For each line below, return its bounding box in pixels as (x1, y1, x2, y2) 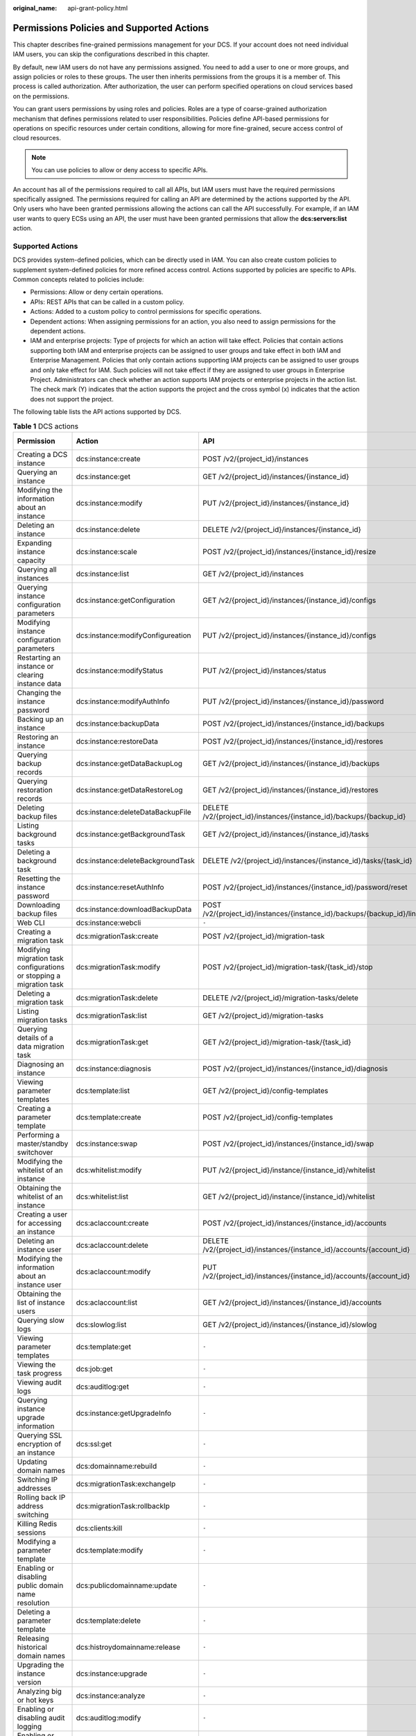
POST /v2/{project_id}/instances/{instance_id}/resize (202, 546, 376, 556)
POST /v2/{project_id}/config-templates (202, 1112, 333, 1121)
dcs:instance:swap (76, 1139, 138, 1149)
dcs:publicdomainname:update (76, 1580, 177, 1590)
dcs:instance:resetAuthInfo (76, 882, 164, 892)
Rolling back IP (17, 1492, 66, 1502)
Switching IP (17, 1474, 58, 1484)
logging (17, 1721, 42, 1731)
